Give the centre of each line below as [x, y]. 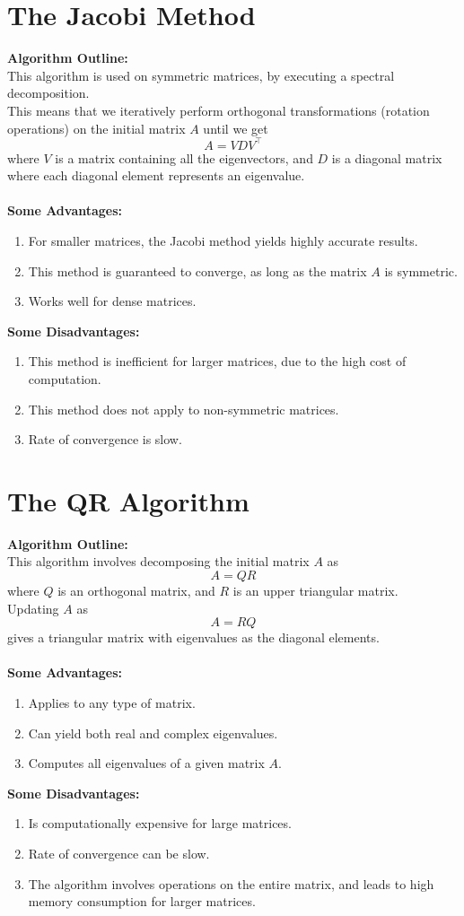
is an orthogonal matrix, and [136, 591]
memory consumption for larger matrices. [142, 901]
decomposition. [48, 93]
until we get [236, 128]
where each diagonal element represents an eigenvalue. [156, 175]
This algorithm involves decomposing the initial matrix [158, 561]
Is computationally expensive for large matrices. [160, 823]
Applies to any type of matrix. [112, 702]
